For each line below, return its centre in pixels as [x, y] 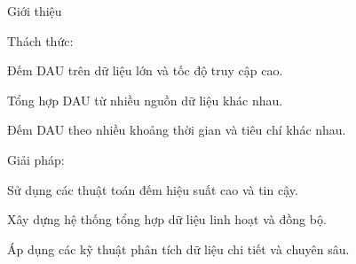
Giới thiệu [35, 11]
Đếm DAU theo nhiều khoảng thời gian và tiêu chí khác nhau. [177, 130]
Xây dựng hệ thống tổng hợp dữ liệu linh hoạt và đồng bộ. [167, 219]
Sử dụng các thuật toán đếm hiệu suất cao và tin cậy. [153, 189]
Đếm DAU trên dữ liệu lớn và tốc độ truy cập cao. [145, 70]
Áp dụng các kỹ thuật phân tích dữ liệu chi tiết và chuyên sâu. [178, 248]
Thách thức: [40, 40]
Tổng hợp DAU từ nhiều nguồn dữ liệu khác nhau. [145, 100]
